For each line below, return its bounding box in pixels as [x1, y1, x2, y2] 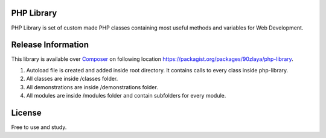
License [11, 107, 42, 118]
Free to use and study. [11, 124, 67, 131]
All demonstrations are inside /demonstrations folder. [26, 83, 158, 90]
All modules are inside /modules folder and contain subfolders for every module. [26, 92, 226, 99]
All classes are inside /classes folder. [26, 75, 118, 83]
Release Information [11, 40, 89, 50]
